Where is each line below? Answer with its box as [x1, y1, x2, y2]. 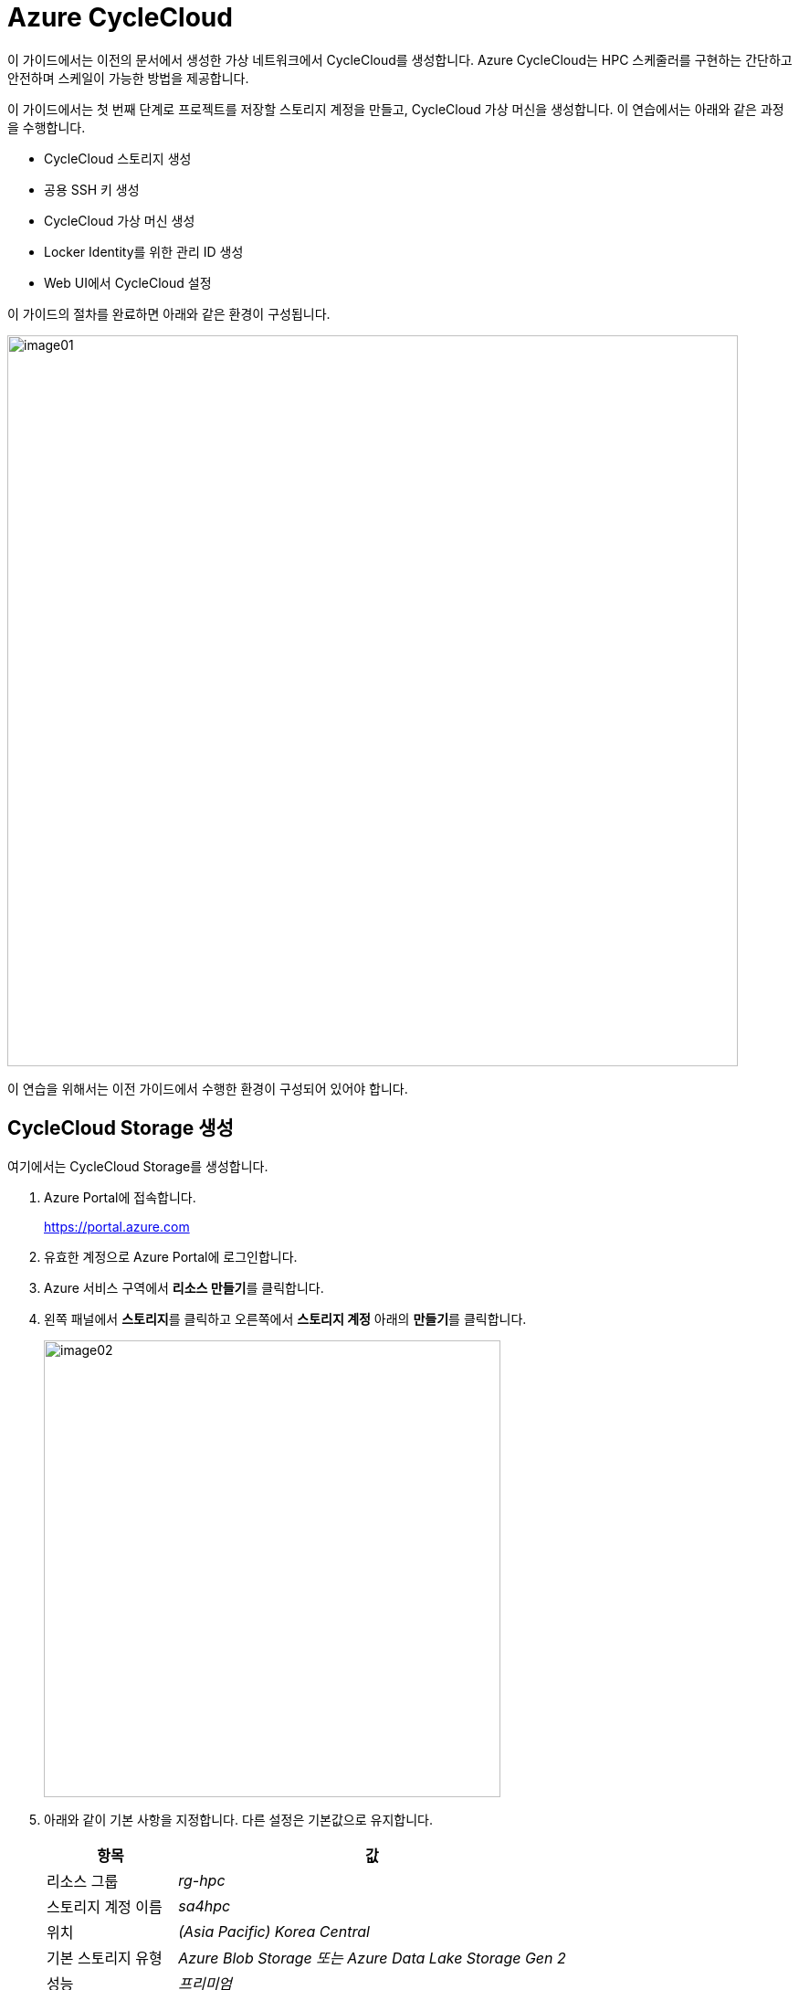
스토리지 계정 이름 [47, 1897, 163, 1916]
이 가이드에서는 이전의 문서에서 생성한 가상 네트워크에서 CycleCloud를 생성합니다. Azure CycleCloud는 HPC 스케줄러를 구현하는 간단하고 [7, 51, 793, 68]
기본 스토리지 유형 [47, 1948, 163, 1967]
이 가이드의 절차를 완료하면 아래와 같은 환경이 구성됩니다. [7, 305, 331, 322]
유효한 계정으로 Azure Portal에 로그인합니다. [44, 1248, 298, 1265]
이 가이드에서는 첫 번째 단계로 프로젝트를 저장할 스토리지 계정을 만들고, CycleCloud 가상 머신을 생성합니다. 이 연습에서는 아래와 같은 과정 [7, 101, 784, 117]
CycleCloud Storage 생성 [7, 1117, 234, 1140]
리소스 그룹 [47, 1871, 119, 1890]
